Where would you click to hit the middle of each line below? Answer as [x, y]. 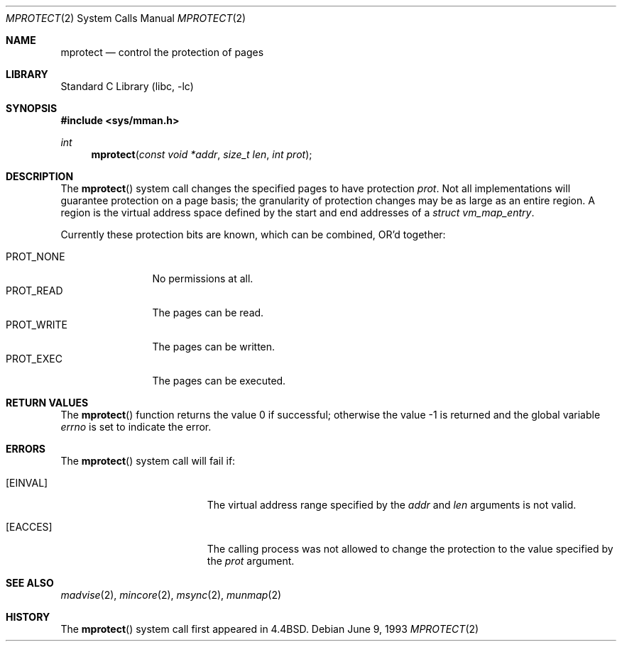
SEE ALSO [30, 583]
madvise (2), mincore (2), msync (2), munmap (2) [171, 595]
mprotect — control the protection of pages [162, 52]
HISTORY [28, 617]
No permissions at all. [203, 278]
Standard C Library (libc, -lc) [127, 86]
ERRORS [26, 449]
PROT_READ [34, 291]
